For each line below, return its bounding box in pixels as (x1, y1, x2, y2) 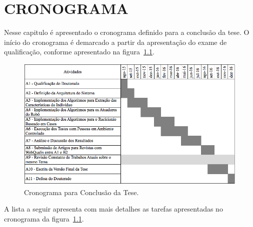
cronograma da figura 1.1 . (4, 213, 84, 224)
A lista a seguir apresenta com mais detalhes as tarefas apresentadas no (4, 204, 223, 214)
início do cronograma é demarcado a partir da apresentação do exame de (4, 36, 227, 47)
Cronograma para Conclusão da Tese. (24, 187, 139, 197)
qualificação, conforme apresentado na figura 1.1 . (4, 46, 154, 57)
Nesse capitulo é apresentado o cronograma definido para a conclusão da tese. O (4, 27, 249, 37)
